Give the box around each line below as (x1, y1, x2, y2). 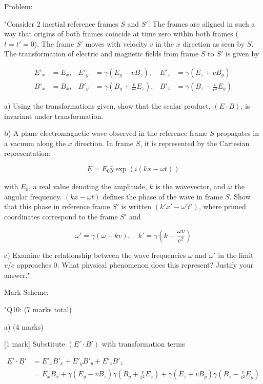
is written (121, 201, 152, 212)
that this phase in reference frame (4, 201, 110, 212)
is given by (225, 48, 259, 59)
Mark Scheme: (4, 287, 49, 297)
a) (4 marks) (4, 321, 44, 332)
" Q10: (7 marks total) (4, 304, 72, 314)
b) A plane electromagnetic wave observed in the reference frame (4, 128, 208, 138)
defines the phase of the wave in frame (103, 191, 223, 201)
